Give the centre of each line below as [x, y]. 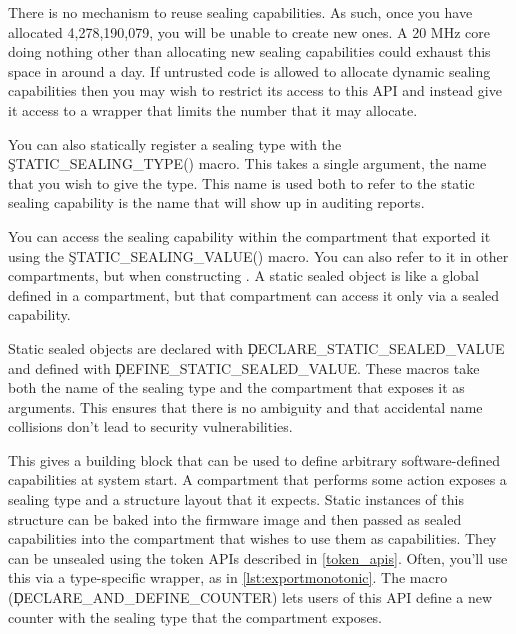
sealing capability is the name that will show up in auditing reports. [216, 202]
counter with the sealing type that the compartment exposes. [195, 616]
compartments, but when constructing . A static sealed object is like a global [243, 275]
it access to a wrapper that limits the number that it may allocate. [213, 109]
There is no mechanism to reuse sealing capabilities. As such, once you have [240, 12]
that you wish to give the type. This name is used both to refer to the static [241, 182]
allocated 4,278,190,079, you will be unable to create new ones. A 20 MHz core [249, 31]
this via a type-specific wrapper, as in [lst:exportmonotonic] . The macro [228, 577]
